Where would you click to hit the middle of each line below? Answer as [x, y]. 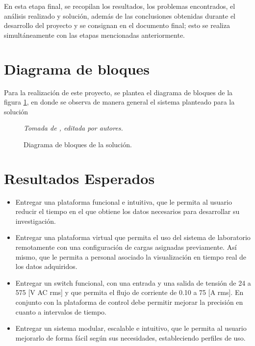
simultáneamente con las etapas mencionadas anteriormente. [95, 35]
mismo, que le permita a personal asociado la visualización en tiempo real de [131, 256]
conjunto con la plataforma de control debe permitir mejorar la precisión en [129, 302]
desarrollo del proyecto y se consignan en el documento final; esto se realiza [117, 25]
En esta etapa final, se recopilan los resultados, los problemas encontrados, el [120, 6]
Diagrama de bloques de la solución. [78, 144]
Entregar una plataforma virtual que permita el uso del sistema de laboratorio [133, 237]
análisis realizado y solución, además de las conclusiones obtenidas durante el [120, 15]
